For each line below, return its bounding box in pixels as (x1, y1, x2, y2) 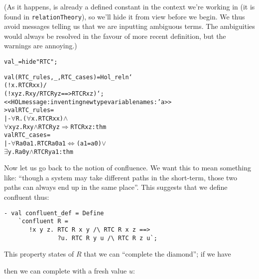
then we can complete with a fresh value (4, 265, 127, 276)
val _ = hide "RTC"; (4, 58, 58, 66)
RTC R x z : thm (70, 123, 107, 131)
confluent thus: (4, 192, 49, 202)
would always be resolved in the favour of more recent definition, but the (4, 30, 226, 41)
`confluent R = (18, 218, 68, 225)
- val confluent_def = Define (4, 209, 104, 217)
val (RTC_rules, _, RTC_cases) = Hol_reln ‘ (4, 73, 132, 81)
